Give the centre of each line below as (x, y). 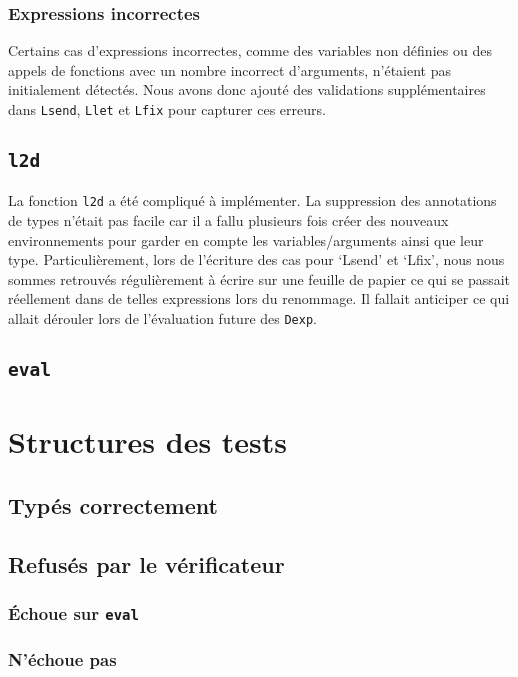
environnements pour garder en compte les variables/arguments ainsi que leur (246, 239)
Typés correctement (113, 504)
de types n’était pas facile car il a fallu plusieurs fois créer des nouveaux (228, 220)
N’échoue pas (62, 659)
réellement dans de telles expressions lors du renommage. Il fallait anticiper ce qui (259, 298)
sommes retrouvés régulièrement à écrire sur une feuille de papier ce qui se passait (259, 278)
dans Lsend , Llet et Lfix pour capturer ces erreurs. (167, 109)
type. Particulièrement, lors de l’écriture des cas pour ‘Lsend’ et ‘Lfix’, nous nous (256, 259)
